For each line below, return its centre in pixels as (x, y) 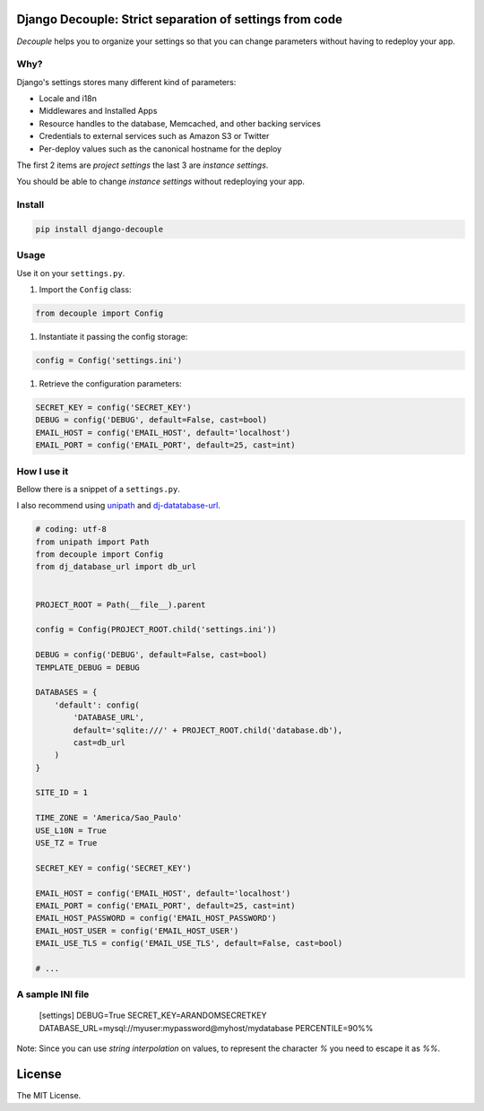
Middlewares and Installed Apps (98, 111)
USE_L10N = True (71, 830)
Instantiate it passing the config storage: (113, 337)
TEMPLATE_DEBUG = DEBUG (88, 667)
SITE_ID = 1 (62, 793)
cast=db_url (99, 742)
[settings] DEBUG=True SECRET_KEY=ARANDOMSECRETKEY (153, 1016)
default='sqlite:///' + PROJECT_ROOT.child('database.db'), (208, 730)
